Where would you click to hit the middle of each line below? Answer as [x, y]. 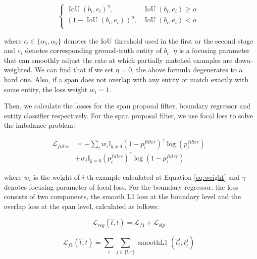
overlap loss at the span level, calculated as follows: [82, 206]
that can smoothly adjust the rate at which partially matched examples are [118, 60]
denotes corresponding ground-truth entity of [93, 50]
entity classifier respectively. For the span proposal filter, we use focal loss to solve [128, 115]
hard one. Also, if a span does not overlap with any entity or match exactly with [126, 79]
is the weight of [57, 177]
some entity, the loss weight [46, 89]
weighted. [18, 70]
